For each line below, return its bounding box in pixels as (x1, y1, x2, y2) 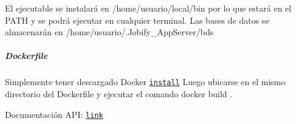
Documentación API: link (5, 108, 103, 120)
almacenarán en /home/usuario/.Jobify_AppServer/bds (5, 26, 214, 38)
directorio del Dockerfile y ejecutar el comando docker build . (5, 88, 233, 100)
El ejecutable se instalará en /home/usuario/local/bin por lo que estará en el (5, 2, 292, 14)
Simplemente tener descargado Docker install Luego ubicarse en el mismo (5, 75, 286, 88)
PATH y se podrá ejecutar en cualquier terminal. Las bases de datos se (5, 13, 269, 26)
